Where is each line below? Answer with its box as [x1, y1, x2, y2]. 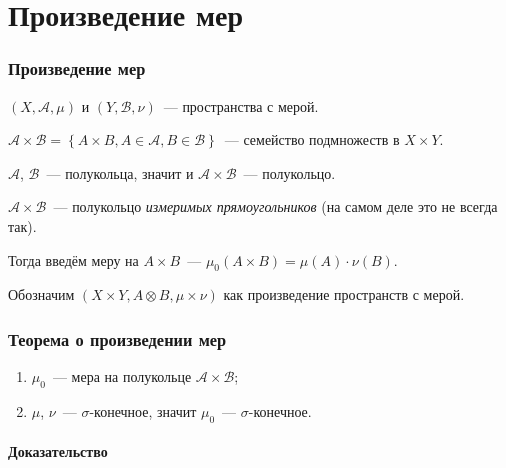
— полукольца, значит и [46, 162, 194, 183]
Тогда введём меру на [8, 249, 139, 270]
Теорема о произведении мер [8, 326, 227, 351]
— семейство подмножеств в [224, 129, 400, 150]
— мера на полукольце [52, 366, 192, 387]
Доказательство [8, 441, 108, 462]
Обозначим [8, 284, 75, 305]
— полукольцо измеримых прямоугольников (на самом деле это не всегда [53, 196, 498, 217]
